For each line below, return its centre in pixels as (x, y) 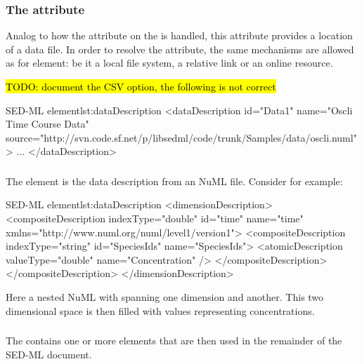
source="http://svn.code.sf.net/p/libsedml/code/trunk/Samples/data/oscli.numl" (181, 137)
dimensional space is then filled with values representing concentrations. (160, 310)
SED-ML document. (49, 354)
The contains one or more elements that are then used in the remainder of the (174, 341)
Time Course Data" (47, 124)
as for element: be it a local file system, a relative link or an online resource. (169, 63)
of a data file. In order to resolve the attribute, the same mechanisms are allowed (180, 49)
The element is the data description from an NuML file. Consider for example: (174, 181)
